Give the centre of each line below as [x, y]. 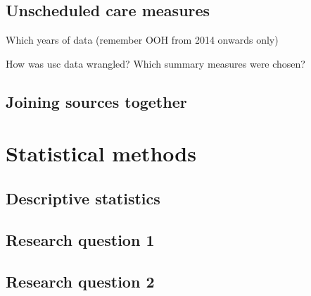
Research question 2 [80, 281]
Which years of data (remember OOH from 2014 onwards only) [142, 40]
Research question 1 [80, 239]
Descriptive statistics [83, 198]
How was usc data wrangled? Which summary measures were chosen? [155, 63]
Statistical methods [101, 153]
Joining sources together [96, 101]
